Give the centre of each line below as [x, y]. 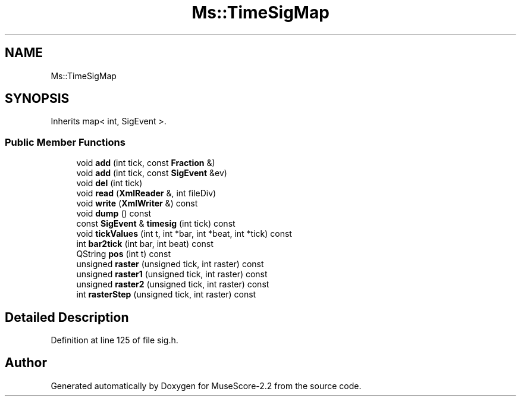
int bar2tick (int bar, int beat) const [145, 244]
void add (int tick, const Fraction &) [146, 163]
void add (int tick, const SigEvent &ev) [152, 173]
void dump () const [114, 214]
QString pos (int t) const [124, 254]
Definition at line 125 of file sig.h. [114, 340]
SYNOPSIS [37, 99]
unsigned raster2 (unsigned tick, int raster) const [173, 284]
